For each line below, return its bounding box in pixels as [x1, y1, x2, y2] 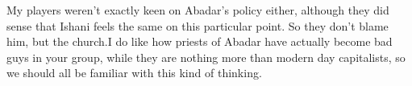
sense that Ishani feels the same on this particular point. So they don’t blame [6, 17, 389, 34]
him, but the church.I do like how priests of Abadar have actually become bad [6, 33, 393, 50]
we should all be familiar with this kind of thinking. [6, 64, 262, 81]
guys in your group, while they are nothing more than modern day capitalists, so [6, 48, 406, 65]
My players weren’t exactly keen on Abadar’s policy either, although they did [6, 2, 389, 18]
